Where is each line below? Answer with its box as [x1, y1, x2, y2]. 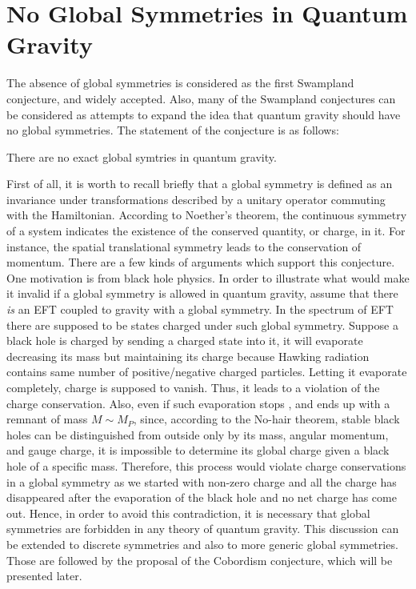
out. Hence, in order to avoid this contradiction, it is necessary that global [6, 504, 370, 521]
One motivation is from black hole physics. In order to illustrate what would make [6, 269, 410, 286]
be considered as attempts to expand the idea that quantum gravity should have [6, 106, 401, 122]
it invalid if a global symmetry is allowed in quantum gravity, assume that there [6, 285, 398, 302]
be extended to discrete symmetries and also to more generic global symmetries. [6, 535, 398, 552]
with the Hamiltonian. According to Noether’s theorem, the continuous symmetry [6, 206, 407, 223]
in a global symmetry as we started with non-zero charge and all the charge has [6, 473, 397, 490]
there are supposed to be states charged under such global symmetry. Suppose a [6, 316, 398, 333]
